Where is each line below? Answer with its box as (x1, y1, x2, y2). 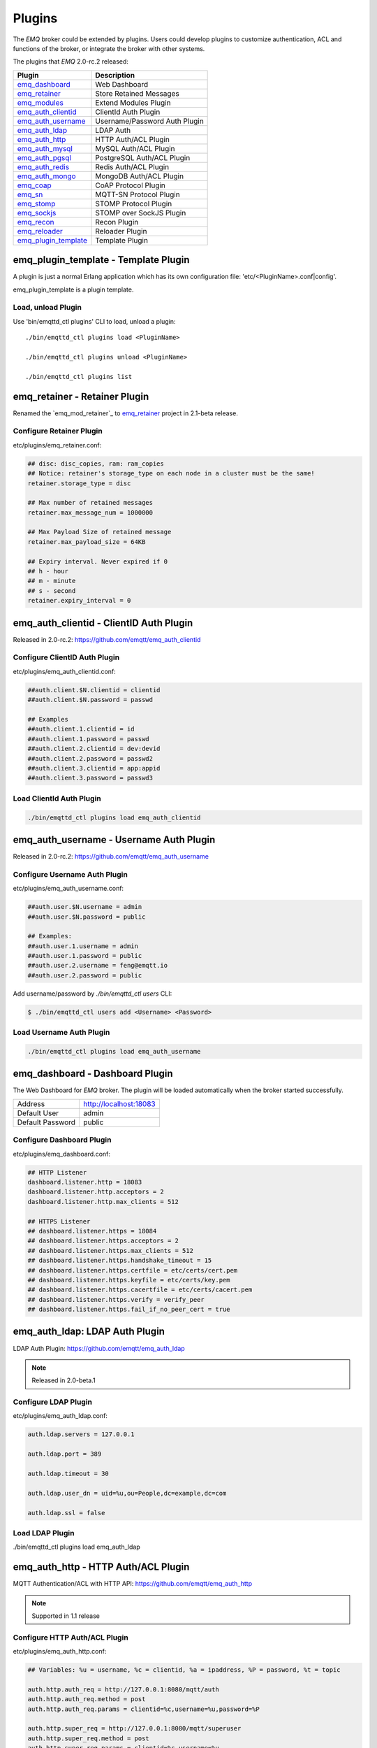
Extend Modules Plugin (95, 98, 171, 108)
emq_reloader (17, 226, 63, 236)
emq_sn (17, 189, 43, 199)
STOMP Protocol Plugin (95, 199, 172, 208)
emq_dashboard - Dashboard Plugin (13, 1068, 174, 1080)
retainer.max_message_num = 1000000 (27, 508, 154, 517)
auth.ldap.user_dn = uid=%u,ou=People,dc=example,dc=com (27, 1489, 227, 1497)
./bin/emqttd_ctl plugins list (25, 373, 133, 380)
